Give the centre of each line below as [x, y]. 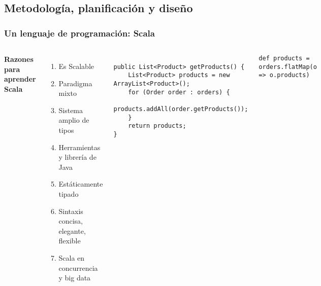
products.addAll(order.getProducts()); [181, 109]
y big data [75, 278]
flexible [70, 241]
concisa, [71, 221]
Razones [19, 59]
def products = [284, 58]
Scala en [72, 257]
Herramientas [79, 147]
